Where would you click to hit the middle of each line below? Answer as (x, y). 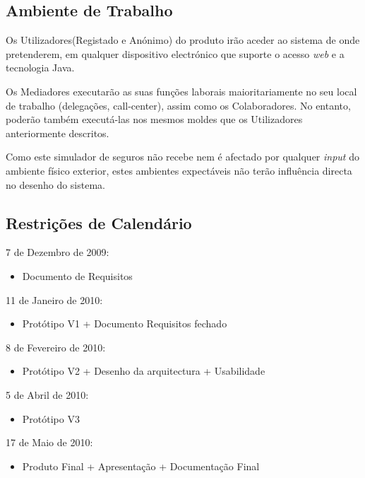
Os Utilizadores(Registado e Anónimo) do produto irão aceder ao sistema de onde (183, 40)
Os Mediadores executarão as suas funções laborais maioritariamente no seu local (181, 91)
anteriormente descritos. (58, 133)
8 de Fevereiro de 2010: (56, 347)
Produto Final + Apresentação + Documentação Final (141, 466)
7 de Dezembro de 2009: (58, 252)
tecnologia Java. (40, 68)
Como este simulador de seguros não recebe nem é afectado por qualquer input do (182, 157)
